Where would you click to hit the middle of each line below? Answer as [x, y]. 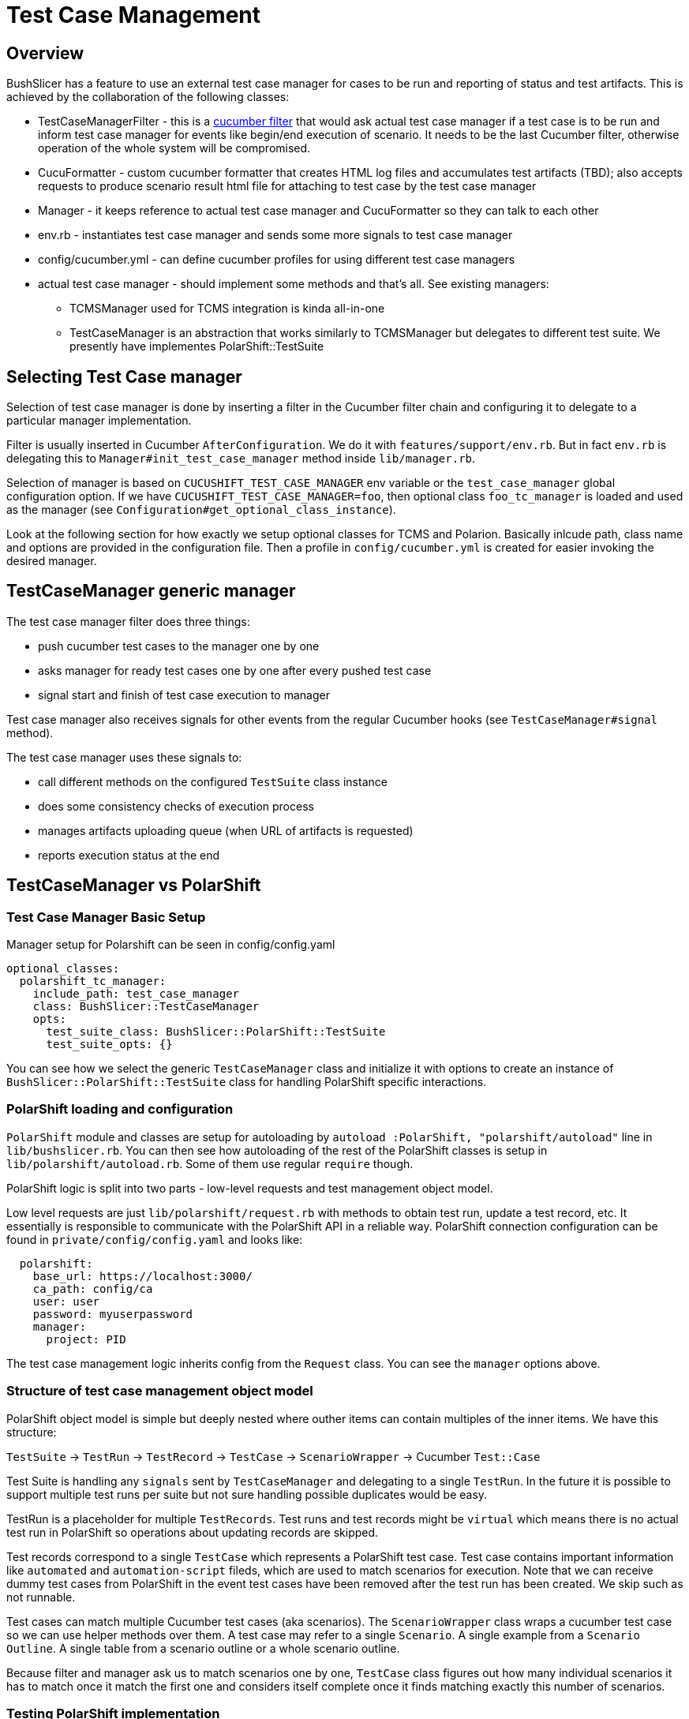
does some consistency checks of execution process [176, 806]
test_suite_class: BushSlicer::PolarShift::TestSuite [216, 1032]
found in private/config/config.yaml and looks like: [155, 1239]
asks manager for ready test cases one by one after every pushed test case [235, 670]
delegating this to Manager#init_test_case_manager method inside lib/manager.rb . [241, 459]
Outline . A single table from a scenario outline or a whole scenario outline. [203, 1648]
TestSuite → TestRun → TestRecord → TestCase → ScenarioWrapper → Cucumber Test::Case [273, 1456]
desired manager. [52, 561]
